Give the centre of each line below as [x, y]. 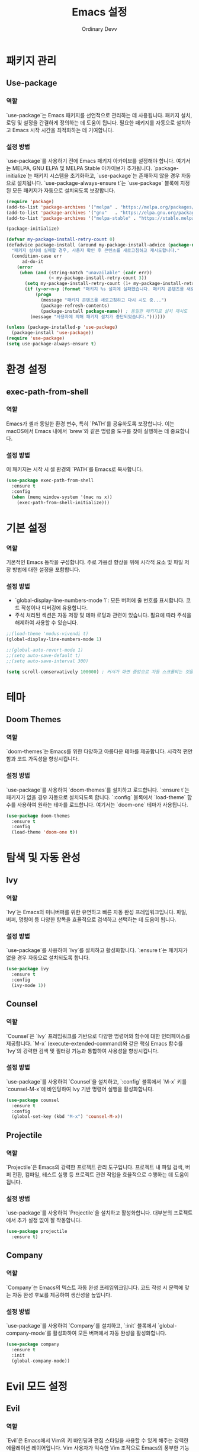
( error [25, 267]
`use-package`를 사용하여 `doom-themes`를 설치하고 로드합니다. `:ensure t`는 [98, 790]
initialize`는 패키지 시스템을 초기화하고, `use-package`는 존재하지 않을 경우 [93, 175]
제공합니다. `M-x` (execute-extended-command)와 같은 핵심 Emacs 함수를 [95, 1043]
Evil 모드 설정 [37, 1386]
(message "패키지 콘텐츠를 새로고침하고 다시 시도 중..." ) [104, 300]
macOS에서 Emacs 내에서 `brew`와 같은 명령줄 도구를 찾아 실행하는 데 [88, 431]
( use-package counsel [33, 1100]
